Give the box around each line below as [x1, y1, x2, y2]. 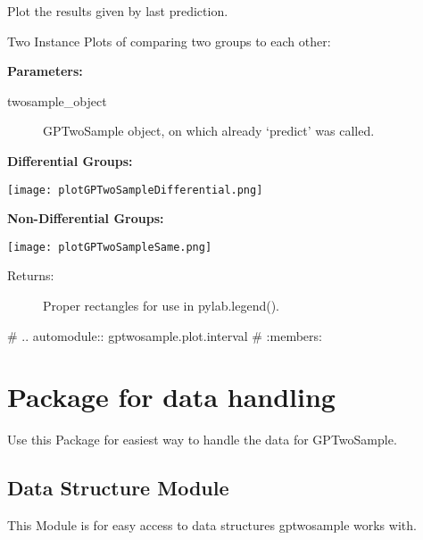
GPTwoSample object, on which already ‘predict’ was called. [43, 121, 375, 140]
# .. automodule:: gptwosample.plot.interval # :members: [7, 326, 322, 345]
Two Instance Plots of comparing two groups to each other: [7, 31, 331, 50]
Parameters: [7, 62, 83, 80]
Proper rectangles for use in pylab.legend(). [43, 296, 279, 315]
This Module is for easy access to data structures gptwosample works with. [7, 516, 417, 535]
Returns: [7, 266, 54, 285]
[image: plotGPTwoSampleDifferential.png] [7, 183, 263, 196]
